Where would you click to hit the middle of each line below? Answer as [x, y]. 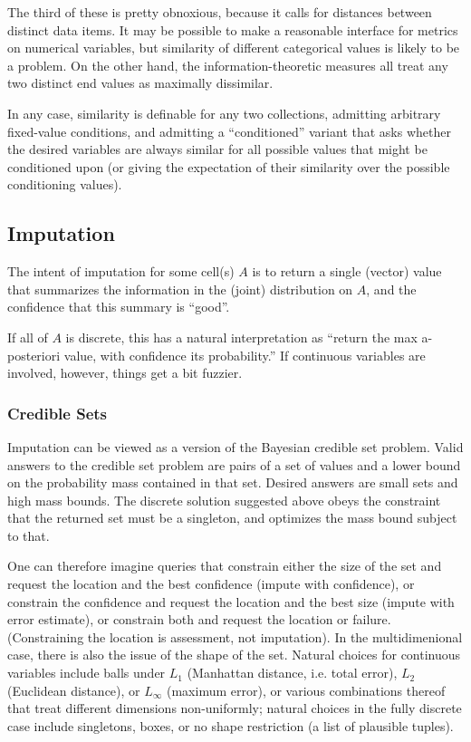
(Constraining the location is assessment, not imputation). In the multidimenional [235, 636]
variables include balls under [87, 673]
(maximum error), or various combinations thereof [306, 690]
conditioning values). [65, 184]
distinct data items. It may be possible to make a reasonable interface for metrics [233, 29]
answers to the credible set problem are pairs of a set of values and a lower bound [234, 464]
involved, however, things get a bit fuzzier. [125, 373]
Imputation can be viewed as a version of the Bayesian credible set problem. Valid [235, 446]
